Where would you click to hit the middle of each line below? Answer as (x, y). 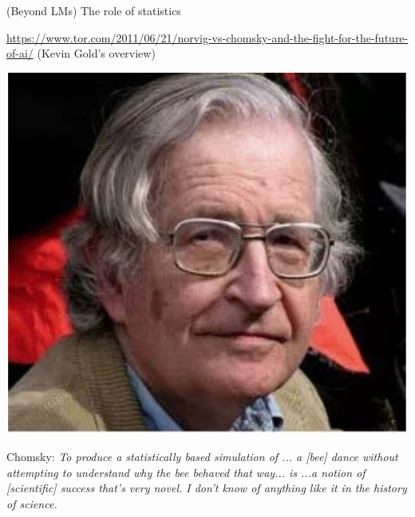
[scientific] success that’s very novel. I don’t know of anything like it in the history (207, 488)
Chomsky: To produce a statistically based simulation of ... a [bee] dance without (202, 457)
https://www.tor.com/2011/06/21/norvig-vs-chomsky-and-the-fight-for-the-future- (207, 37)
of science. (32, 503)
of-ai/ (20, 53)
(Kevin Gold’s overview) (96, 53)
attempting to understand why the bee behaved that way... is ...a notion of (186, 472)
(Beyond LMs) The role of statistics (94, 10)
